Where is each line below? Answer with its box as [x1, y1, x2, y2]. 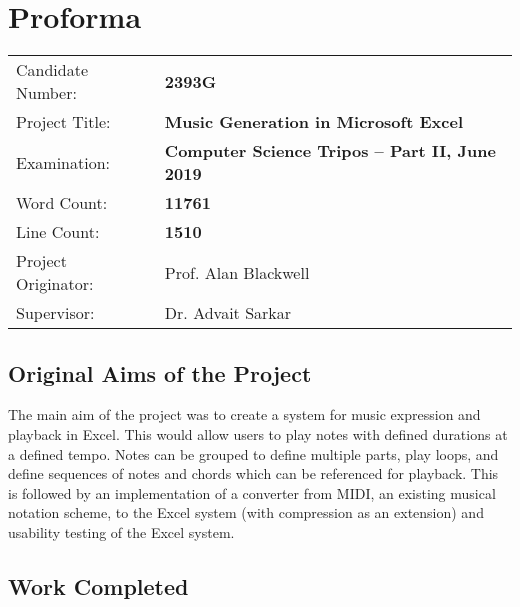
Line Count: [16, 220, 100, 244]
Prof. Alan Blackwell [164, 260, 310, 284]
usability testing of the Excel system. [8, 521, 235, 542]
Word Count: [16, 191, 108, 215]
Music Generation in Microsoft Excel [164, 110, 463, 134]
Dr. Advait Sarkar [164, 301, 292, 325]
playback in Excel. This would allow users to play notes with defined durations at [8, 423, 508, 444]
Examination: [16, 150, 111, 174]
